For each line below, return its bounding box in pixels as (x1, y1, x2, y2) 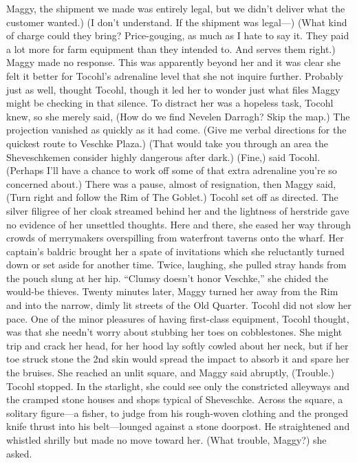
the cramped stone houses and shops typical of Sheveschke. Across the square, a (6, 392, 343, 407)
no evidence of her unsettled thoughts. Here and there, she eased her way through (6, 217, 351, 231)
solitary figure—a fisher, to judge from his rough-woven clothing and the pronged (6, 405, 349, 420)
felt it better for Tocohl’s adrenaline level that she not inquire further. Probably (6, 68, 343, 83)
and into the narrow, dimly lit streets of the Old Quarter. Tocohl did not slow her (6, 298, 351, 312)
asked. (6, 446, 32, 460)
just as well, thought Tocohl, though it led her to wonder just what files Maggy (6, 82, 340, 96)
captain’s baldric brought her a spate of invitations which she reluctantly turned (6, 244, 345, 258)
